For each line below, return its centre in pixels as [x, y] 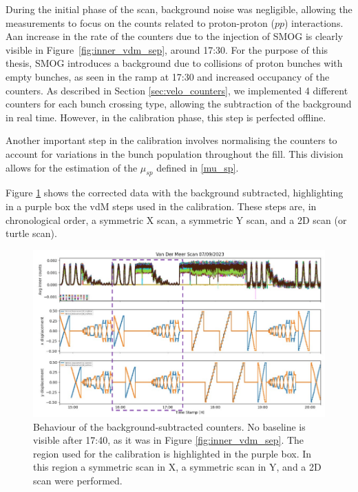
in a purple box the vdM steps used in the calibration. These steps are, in [161, 206]
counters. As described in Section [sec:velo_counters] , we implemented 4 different [177, 90]
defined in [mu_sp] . [198, 167]
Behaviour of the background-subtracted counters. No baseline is [169, 426]
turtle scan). [31, 233]
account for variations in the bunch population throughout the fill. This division [175, 153]
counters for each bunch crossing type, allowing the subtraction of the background [179, 104]
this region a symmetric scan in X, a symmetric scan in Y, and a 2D [177, 467]
